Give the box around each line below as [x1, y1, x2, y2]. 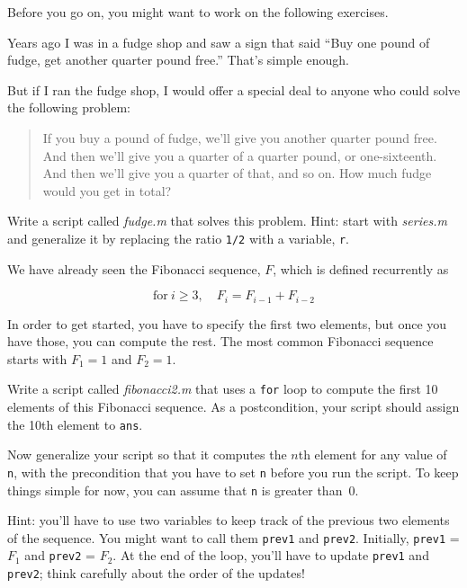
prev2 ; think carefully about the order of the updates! [7, 564, 305, 583]
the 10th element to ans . [7, 414, 143, 433]
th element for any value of [298, 445, 447, 464]
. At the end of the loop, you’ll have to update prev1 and [112, 546, 429, 565]
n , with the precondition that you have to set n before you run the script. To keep [7, 462, 459, 481]
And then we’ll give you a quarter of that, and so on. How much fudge [42, 164, 432, 183]
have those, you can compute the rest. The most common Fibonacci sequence [7, 332, 434, 351]
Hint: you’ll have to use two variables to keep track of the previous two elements [7, 511, 450, 530]
